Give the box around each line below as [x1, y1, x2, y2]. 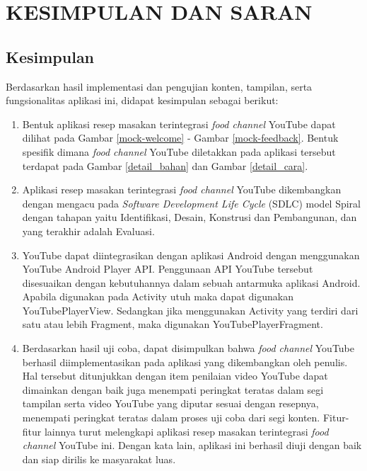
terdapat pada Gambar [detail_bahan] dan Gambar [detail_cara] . [22, 158, 308, 173]
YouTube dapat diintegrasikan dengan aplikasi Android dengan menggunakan [22, 247, 360, 262]
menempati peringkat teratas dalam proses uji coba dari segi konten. [22, 410, 320, 425]
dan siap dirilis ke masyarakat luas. [22, 451, 176, 466]
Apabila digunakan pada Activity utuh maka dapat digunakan [22, 289, 293, 304]
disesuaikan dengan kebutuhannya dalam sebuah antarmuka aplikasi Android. [22, 275, 361, 290]
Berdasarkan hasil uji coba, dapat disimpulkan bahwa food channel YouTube [22, 341, 354, 356]
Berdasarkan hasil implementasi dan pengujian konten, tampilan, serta [6, 79, 313, 93]
